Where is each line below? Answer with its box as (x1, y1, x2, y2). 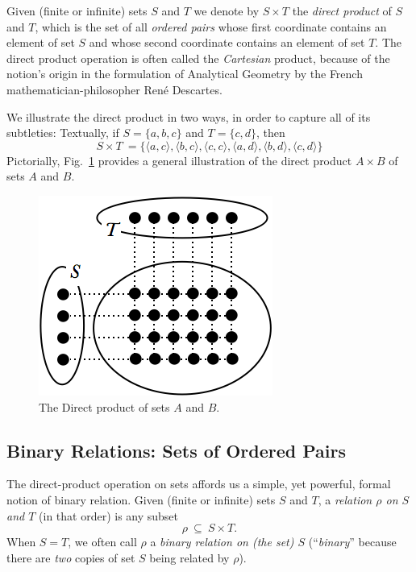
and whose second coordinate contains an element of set (89, 34, 365, 51)
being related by (149, 549, 230, 566)
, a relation (318, 491, 372, 508)
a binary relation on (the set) (150, 533, 294, 550)
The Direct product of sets (39, 398, 170, 415)
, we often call (68, 533, 137, 550)
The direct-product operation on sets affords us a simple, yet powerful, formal (6, 475, 391, 492)
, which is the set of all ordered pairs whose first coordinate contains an (35, 18, 387, 35)
